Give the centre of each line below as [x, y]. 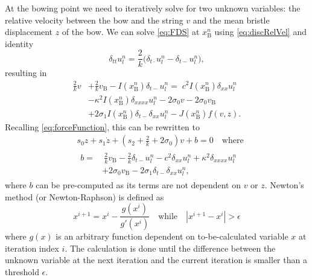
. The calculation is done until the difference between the [170, 248]
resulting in [26, 73]
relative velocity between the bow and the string [94, 20]
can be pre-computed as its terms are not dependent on [138, 185]
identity [19, 43]
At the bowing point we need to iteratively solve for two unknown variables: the [153, 8]
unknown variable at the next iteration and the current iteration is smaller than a [156, 260]
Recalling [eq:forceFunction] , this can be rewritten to [102, 126]
